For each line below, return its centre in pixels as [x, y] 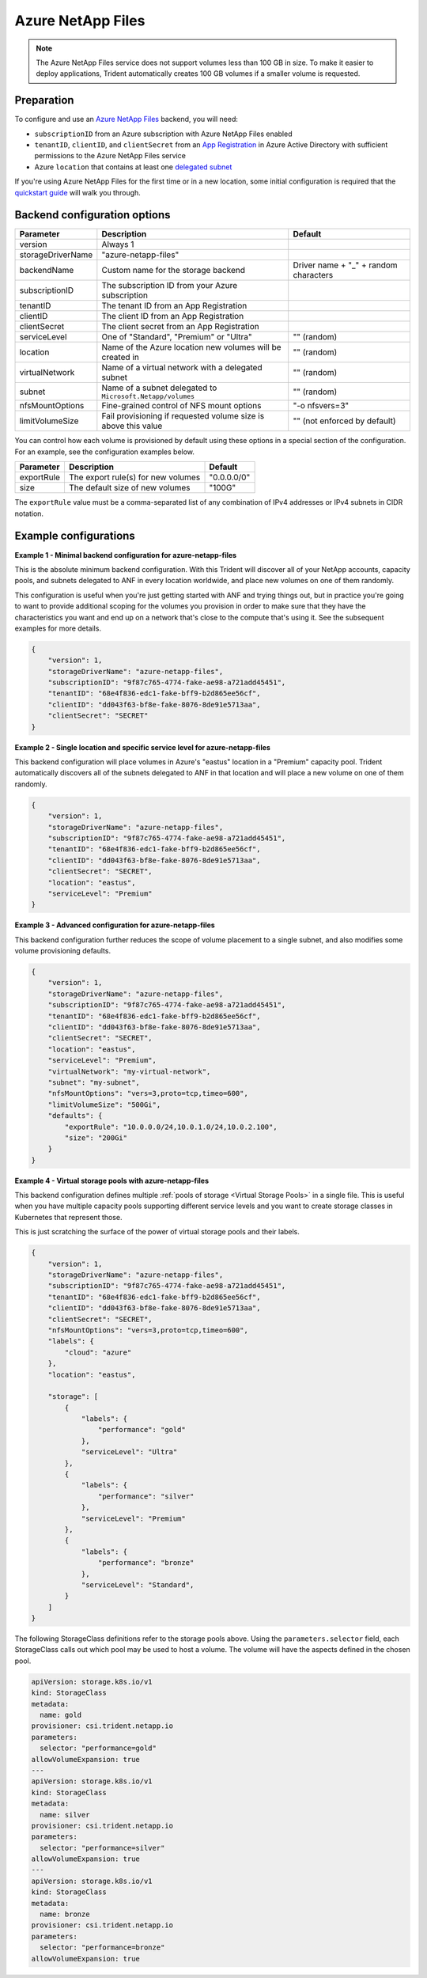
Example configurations [75, 536]
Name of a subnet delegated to [159, 388]
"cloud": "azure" [98, 1352]
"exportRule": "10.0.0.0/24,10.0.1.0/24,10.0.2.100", [171, 1127]
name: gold [61, 1715]
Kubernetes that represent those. [68, 1217]
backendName [47, 271]
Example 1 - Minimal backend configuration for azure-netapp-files [126, 555]
